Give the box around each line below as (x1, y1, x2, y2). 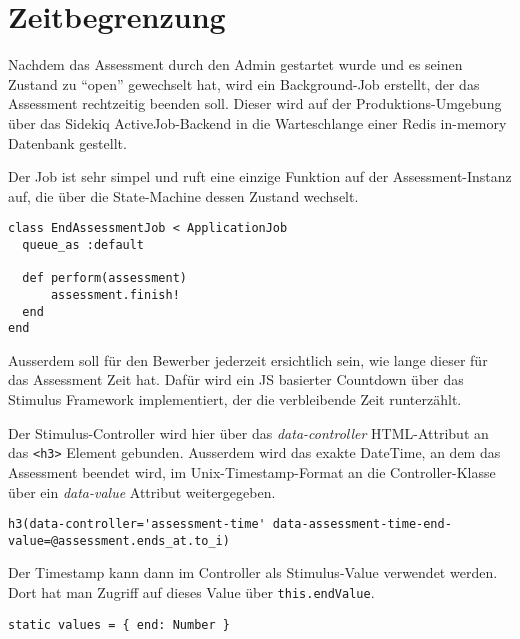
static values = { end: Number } (8, 617, 230, 632)
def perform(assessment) (22, 271, 187, 286)
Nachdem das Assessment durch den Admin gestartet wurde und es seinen (8, 54, 463, 75)
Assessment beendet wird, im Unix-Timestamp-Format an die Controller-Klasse (8, 461, 496, 482)
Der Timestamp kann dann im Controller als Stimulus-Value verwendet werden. (8, 562, 498, 583)
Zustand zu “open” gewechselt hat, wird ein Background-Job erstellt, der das (8, 73, 480, 94)
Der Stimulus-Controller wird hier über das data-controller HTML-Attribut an (8, 422, 489, 443)
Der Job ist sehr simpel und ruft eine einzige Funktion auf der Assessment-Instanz (8, 166, 512, 187)
